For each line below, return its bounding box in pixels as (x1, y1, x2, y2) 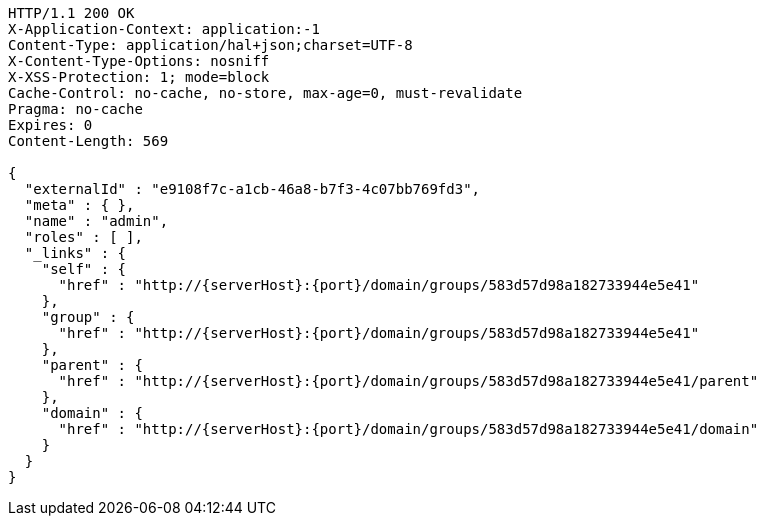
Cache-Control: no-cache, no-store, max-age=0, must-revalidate (8, 85, 523, 101)
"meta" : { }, (24, 197, 135, 213)
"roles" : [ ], (24, 229, 143, 245)
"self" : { (41, 261, 127, 277)
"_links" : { (24, 245, 127, 261)
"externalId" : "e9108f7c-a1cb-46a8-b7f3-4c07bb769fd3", (24, 181, 481, 197)
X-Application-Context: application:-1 (8, 21, 320, 37)
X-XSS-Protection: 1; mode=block (8, 69, 270, 85)
